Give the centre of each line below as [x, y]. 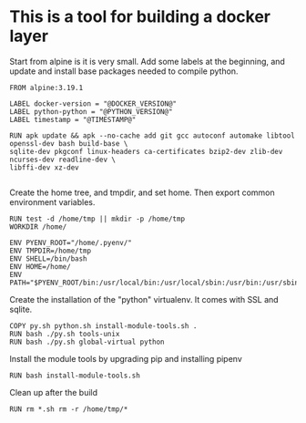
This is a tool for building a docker [140, 17]
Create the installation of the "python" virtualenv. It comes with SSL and [144, 299]
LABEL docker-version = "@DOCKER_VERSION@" [93, 103]
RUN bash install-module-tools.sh [75, 376]
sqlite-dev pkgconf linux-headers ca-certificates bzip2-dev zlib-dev [146, 151]
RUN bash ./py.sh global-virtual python [87, 342]
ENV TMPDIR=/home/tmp [51, 251]
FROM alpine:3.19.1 [46, 88]
